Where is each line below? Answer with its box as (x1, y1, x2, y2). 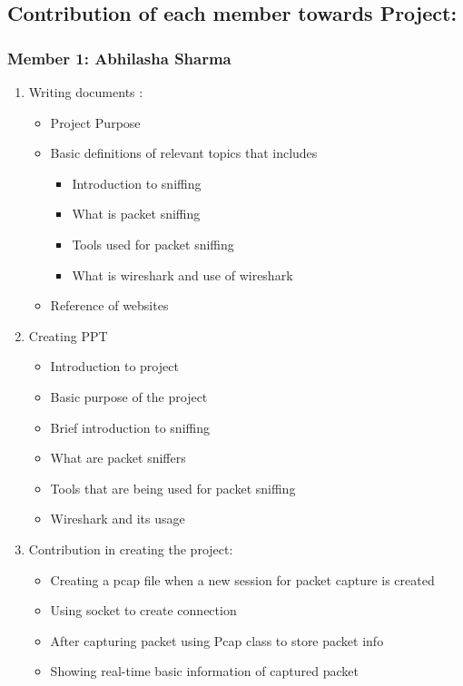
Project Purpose (50, 113, 141, 132)
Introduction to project (50, 357, 179, 376)
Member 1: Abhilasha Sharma (7, 46, 231, 69)
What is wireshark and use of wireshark (72, 265, 293, 284)
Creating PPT (28, 326, 108, 345)
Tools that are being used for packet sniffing (50, 478, 296, 497)
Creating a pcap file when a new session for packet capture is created (50, 570, 435, 589)
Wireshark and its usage (50, 509, 185, 528)
